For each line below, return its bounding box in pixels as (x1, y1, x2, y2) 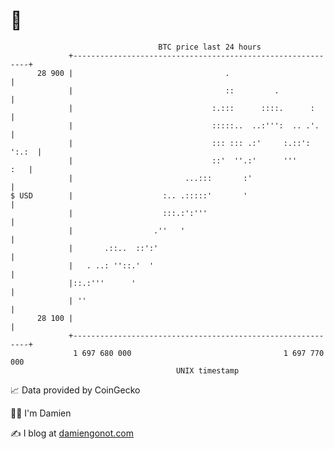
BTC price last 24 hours (158, 42, 262, 52)
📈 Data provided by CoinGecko (10, 384, 141, 396)
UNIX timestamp (175, 365, 240, 376)
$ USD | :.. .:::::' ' (10, 190, 248, 201)
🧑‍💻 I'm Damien (10, 407, 72, 419)
